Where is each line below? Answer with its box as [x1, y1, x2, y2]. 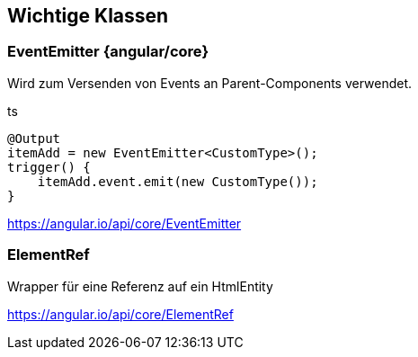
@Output [7, 130, 61, 146]
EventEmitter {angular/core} [7, 42, 209, 61]
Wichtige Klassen [7, 4, 169, 27]
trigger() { [7, 159, 91, 174]
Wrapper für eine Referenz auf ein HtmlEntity [7, 278, 273, 294]
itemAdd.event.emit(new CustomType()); [37, 174, 318, 189]
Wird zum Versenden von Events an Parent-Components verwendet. [7, 75, 413, 91]
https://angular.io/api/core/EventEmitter [7, 215, 242, 231]
